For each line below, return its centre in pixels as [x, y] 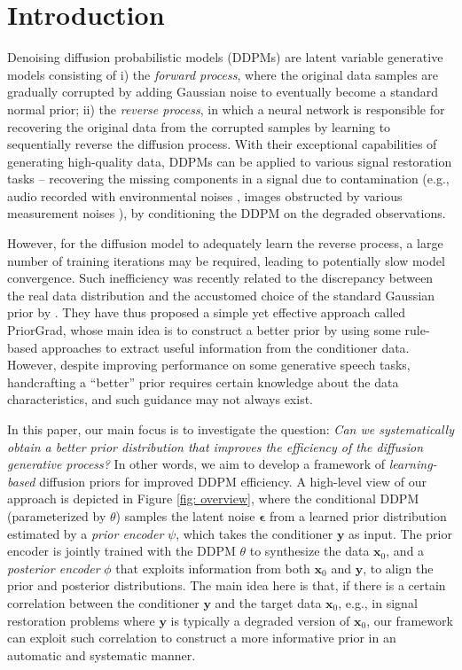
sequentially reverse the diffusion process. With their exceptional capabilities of [222, 144]
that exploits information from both [213, 568]
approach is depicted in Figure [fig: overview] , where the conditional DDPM [213, 499]
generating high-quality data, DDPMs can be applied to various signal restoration [230, 161]
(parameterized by [57, 515]
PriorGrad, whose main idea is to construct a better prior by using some [204, 330]
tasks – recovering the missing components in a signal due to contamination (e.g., [228, 179]
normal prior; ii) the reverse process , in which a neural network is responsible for [226, 109]
